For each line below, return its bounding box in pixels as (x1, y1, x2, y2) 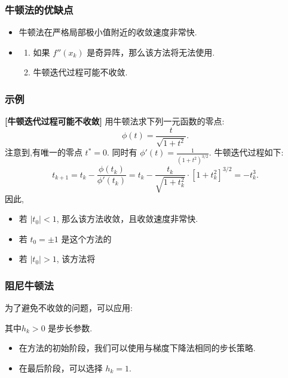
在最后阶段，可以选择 (19, 361, 103, 374)
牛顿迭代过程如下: (214, 146, 284, 158)
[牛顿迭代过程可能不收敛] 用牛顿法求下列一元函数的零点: (5, 115, 225, 127)
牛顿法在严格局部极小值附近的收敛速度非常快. (19, 26, 197, 38)
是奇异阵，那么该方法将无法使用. (87, 45, 215, 58)
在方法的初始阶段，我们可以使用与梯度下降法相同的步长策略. (19, 342, 256, 354)
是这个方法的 (61, 232, 112, 245)
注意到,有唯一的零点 (5, 146, 82, 158)
